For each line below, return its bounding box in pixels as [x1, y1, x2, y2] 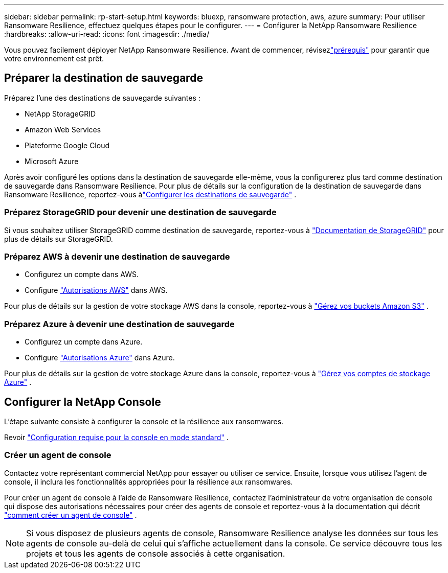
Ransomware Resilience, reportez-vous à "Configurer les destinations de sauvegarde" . [4, 190, 297, 199]
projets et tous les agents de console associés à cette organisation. [26, 548, 285, 559]
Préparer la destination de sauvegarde [4, 72, 203, 85]
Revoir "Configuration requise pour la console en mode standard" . [4, 432, 229, 442]
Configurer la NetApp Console [4, 395, 161, 408]
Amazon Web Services [25, 125, 101, 134]
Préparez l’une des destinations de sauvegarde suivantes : [4, 93, 200, 102]
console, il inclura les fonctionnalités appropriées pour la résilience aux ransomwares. [4, 477, 293, 486]
